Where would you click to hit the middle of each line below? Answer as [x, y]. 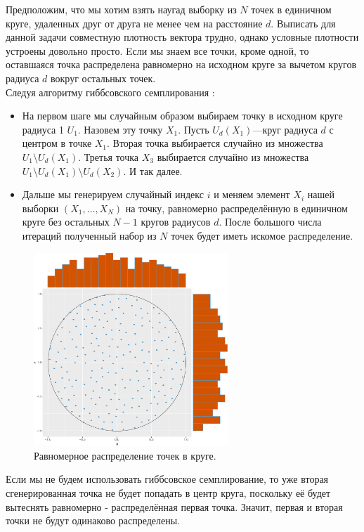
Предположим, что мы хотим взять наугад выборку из [121, 9]
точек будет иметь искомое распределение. [262, 235]
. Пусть [194, 129]
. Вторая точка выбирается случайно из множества [215, 143]
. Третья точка [109, 156]
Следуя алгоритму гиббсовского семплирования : [110, 92]
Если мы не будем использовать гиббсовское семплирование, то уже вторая [167, 479]
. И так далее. [153, 170]
